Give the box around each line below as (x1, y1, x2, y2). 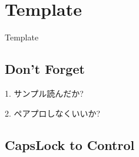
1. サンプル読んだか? (5, 87, 84, 99)
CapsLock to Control (5, 135, 135, 153)
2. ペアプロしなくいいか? (5, 107, 101, 119)
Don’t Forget (5, 60, 85, 78)
